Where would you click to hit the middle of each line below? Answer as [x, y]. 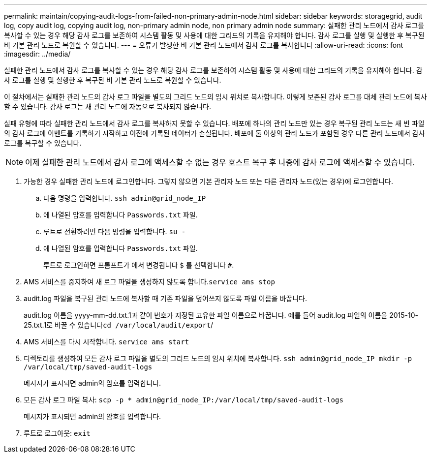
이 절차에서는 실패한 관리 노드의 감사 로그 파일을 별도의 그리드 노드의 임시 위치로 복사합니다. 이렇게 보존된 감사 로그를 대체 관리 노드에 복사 [215, 97]
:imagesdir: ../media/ [37, 54]
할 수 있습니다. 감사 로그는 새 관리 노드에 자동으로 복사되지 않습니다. [108, 107]
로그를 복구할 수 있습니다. [43, 143]
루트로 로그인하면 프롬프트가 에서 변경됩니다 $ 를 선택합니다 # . [139, 265]
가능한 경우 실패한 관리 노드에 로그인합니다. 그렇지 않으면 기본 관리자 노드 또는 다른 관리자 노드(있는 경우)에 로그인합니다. [209, 181]
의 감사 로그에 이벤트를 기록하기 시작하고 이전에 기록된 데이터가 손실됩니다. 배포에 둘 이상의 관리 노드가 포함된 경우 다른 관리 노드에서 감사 [215, 133]
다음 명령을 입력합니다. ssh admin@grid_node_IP [125, 198]
